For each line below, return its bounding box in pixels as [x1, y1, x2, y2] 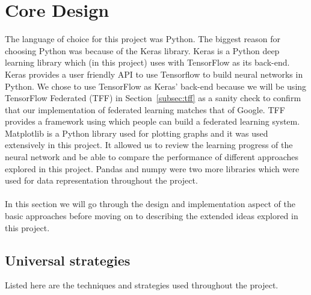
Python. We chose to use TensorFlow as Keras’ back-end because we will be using [5, 79, 307, 92]
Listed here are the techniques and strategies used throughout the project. [5, 279, 279, 291]
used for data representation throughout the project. [5, 174, 198, 187]
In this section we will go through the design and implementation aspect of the [5, 197, 295, 210]
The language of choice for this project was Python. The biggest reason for [5, 33, 280, 45]
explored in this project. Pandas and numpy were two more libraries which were [5, 162, 300, 175]
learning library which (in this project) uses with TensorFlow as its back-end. [5, 56, 290, 69]
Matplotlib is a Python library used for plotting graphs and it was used [5, 126, 268, 139]
